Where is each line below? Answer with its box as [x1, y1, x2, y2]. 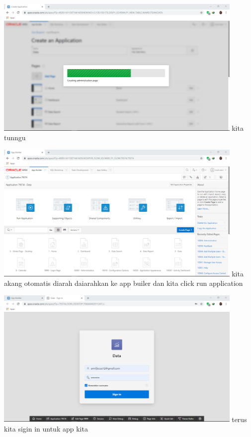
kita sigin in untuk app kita [4, 423, 88, 434]
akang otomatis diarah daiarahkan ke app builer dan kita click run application [4, 278, 243, 288]
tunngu [4, 132, 26, 143]
